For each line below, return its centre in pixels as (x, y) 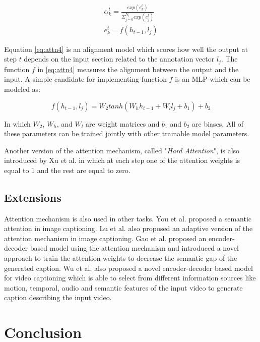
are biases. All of (218, 123)
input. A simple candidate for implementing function (85, 79)
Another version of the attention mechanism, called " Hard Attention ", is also (122, 150)
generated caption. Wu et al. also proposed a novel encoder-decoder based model (128, 268)
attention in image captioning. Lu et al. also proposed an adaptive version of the (128, 228)
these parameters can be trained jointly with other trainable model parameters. (127, 133)
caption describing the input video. (58, 297)
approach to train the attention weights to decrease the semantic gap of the (121, 258)
